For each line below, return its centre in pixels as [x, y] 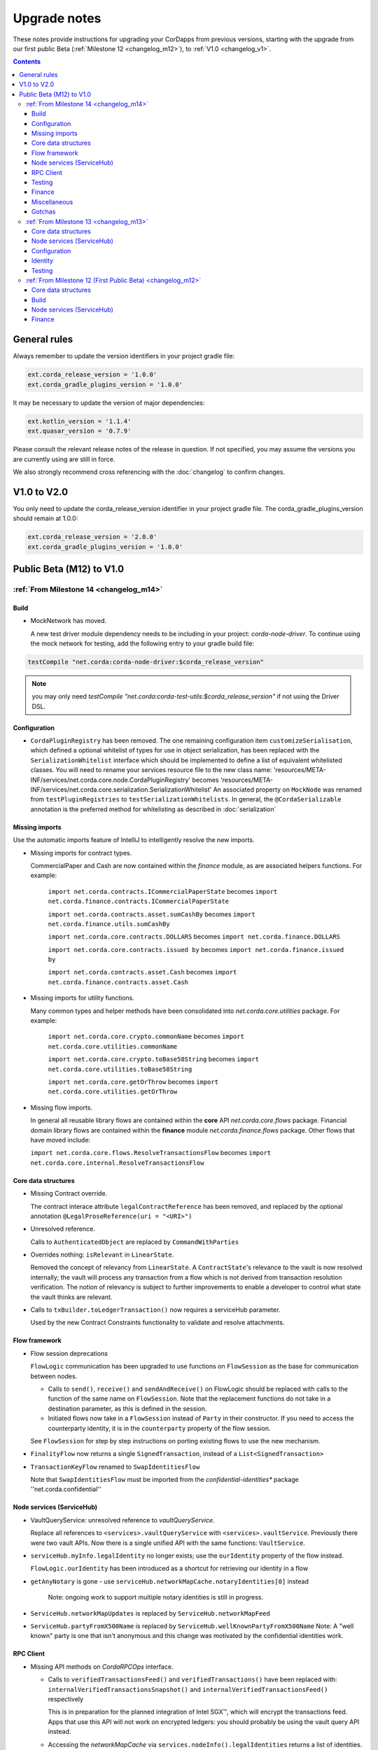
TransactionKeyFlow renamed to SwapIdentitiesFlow [115, 1466]
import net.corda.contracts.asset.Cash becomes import [142, 972]
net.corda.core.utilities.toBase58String [120, 1069]
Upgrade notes [57, 18]
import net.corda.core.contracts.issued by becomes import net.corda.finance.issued [196, 949]
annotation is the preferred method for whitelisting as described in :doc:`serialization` [153, 809]
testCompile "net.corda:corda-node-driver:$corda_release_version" [146, 662]
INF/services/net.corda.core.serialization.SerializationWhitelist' [121, 790]
